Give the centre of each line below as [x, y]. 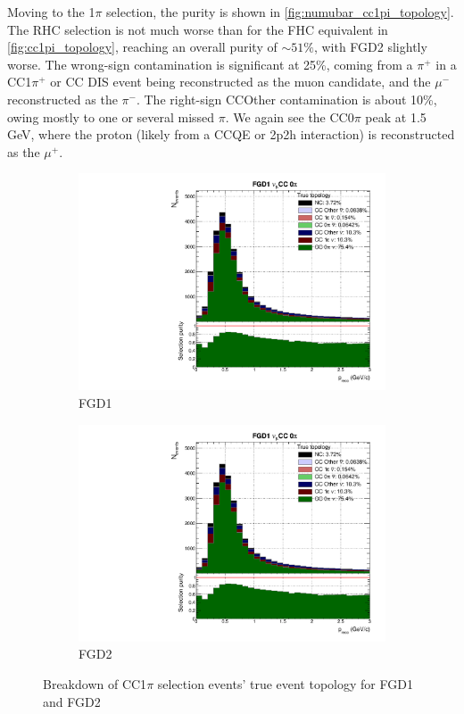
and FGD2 [72, 701]
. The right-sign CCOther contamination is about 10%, [286, 99]
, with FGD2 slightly [370, 47]
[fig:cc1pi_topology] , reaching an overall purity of [142, 47]
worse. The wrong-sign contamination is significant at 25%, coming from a [210, 64]
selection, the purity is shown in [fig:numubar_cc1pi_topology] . [280, 12]
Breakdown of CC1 [95, 683]
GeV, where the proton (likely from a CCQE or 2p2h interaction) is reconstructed [231, 134]
